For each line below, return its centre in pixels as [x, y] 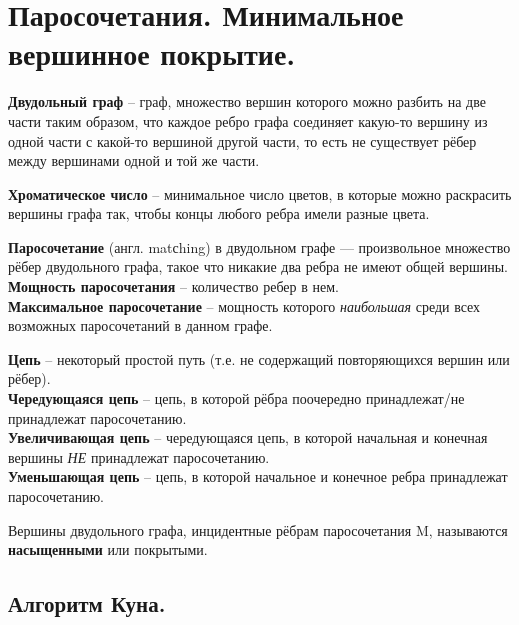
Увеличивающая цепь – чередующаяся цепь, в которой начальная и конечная [248, 437]
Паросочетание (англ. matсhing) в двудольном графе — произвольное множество [259, 246]
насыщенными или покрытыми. [108, 549]
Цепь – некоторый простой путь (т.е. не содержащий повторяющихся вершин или [259, 358]
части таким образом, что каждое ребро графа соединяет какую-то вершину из [248, 120]
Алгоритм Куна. [87, 603]
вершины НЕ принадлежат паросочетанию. [139, 456]
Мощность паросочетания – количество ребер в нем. [173, 286]
